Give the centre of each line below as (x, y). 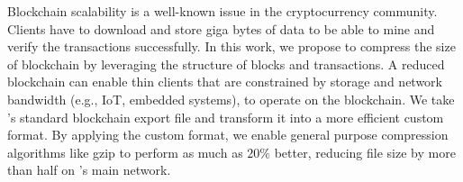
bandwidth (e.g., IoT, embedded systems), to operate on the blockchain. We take (231, 99)
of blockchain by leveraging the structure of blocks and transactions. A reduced (226, 64)
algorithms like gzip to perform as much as (125, 152)
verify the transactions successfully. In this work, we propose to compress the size (231, 46)
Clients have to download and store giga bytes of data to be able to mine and (221, 28)
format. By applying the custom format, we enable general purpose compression (228, 135)
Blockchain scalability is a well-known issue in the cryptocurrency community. (222, 11)
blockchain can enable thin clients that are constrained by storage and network (225, 82)
